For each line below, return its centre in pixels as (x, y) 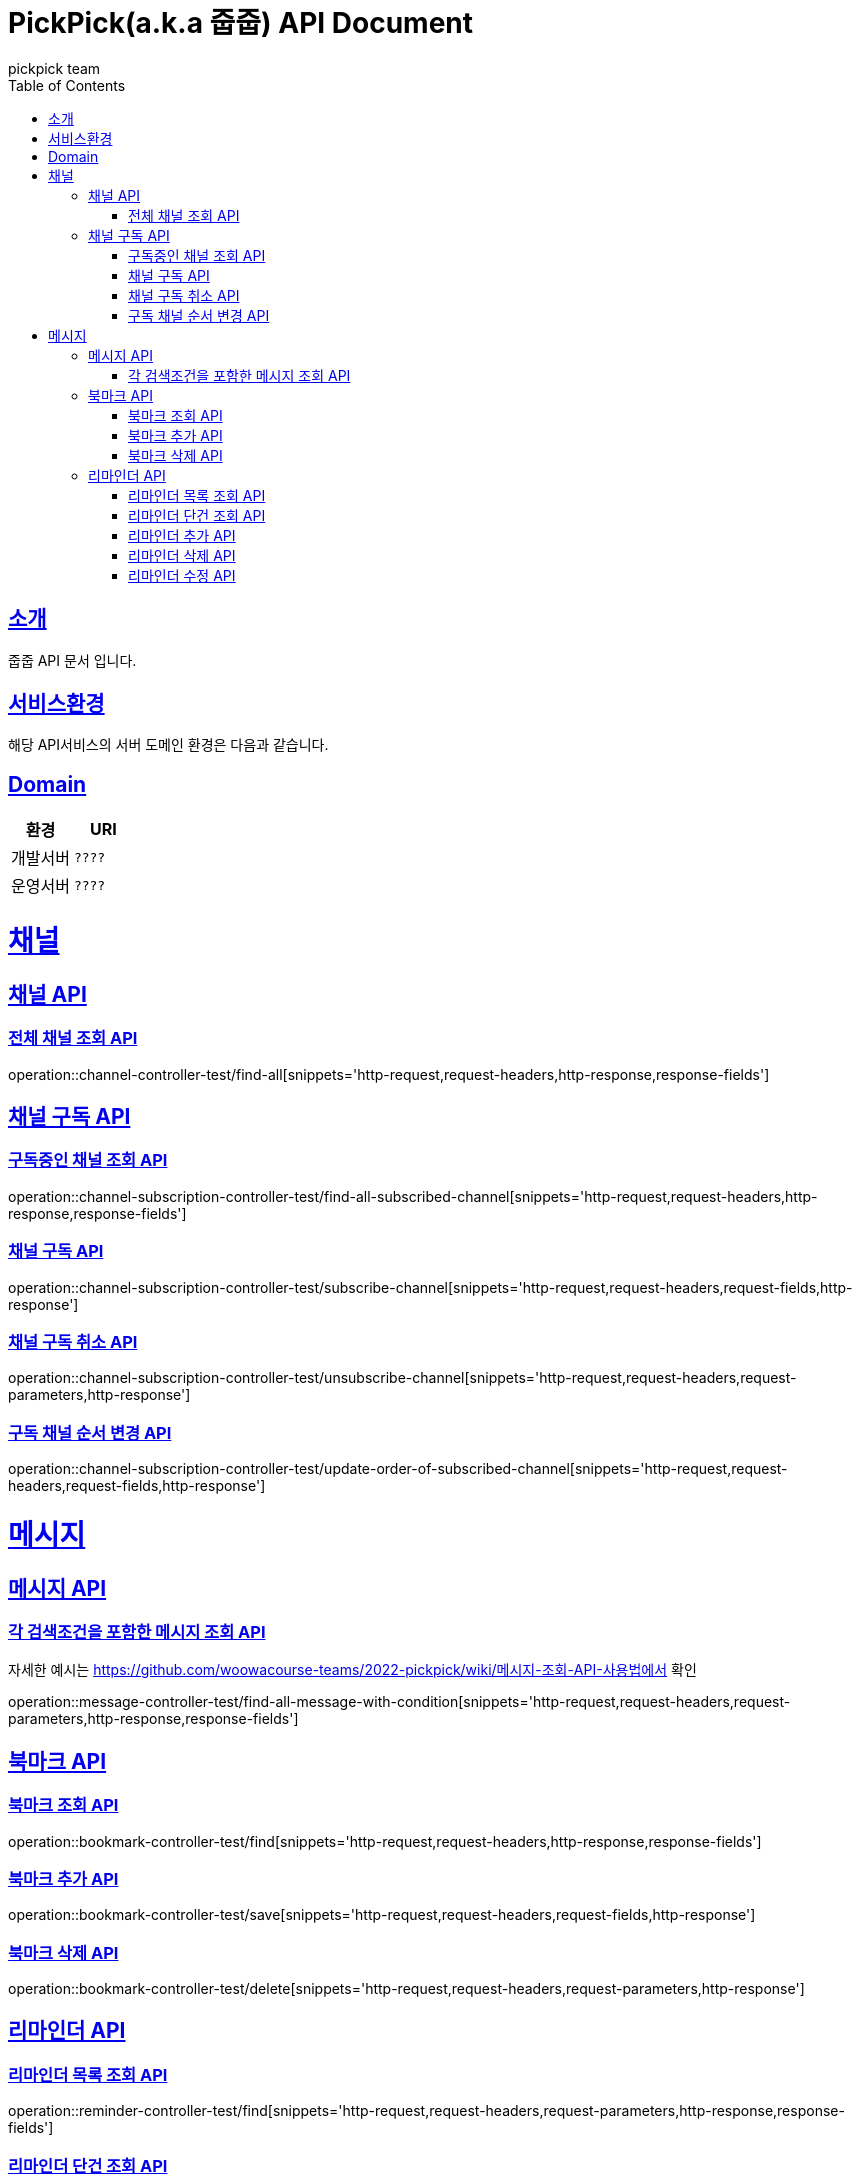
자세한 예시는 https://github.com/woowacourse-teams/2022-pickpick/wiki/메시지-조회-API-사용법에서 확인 (352, 1670)
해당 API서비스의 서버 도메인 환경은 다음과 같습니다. (168, 745)
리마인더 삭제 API (182, 555)
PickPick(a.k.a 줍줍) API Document (240, 23)
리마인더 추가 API (182, 535)
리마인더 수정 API (182, 575)
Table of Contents (67, 85)
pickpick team (54, 68)
